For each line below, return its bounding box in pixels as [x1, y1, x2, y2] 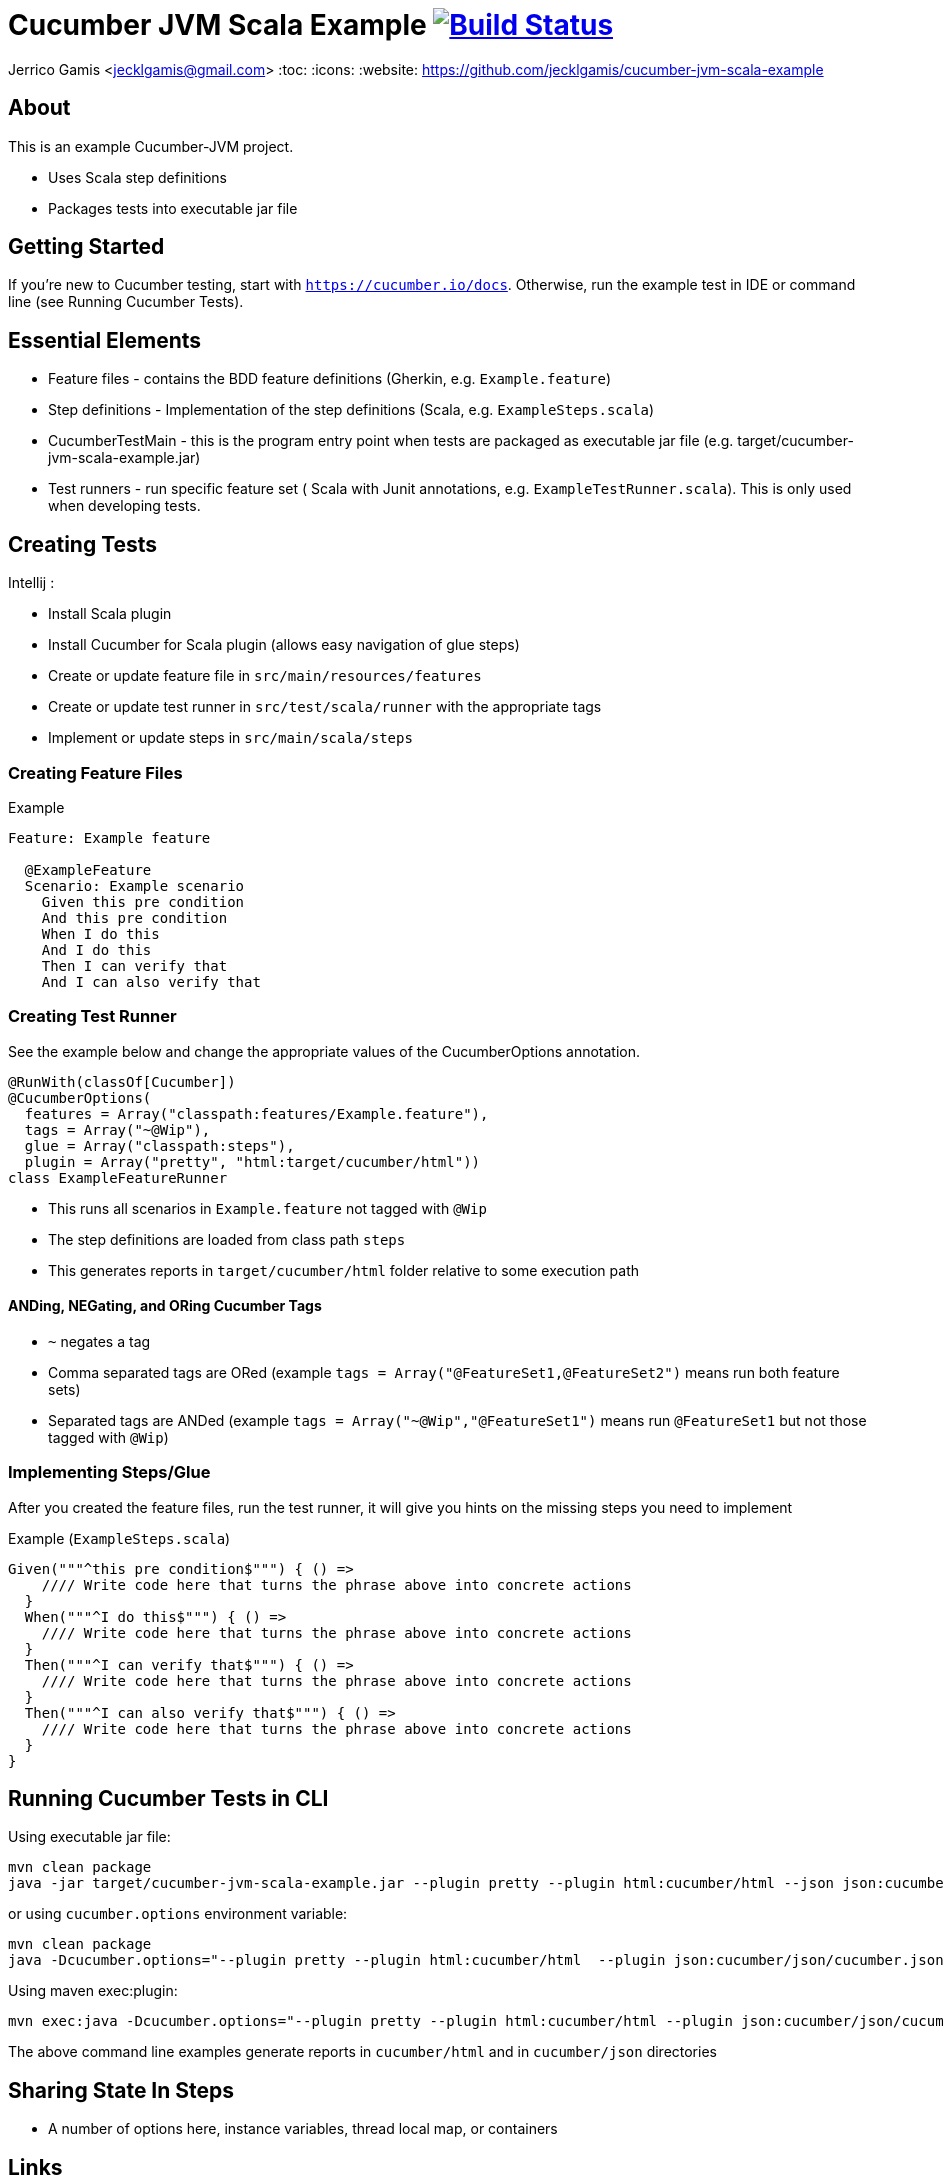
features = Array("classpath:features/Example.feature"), [24, 1105, 489, 1122]
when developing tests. [48, 497, 201, 515]
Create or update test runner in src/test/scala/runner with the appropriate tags [48, 698, 602, 716]
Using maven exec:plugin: [8, 1982, 178, 2000]
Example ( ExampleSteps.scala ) [8, 1529, 231, 1547]
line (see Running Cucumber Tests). [8, 293, 244, 311]
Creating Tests [8, 531, 158, 557]
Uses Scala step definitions [48, 168, 227, 186]
